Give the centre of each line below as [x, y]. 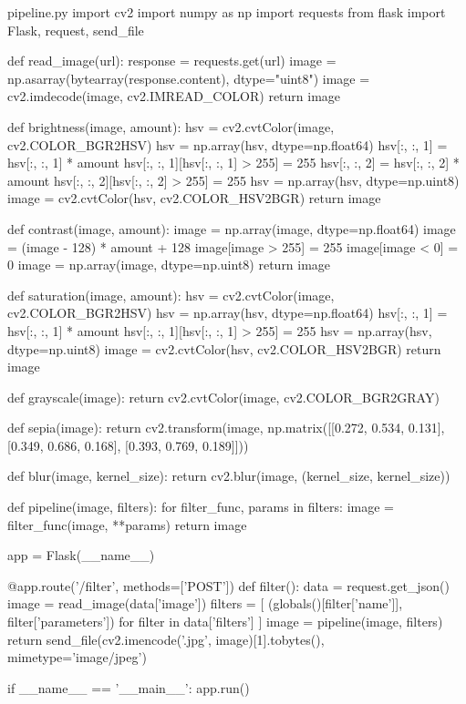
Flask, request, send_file [76, 30]
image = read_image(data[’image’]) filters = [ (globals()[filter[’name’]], [205, 603]
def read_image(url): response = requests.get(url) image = [172, 61]
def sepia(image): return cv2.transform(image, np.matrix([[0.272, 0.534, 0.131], [226, 428]
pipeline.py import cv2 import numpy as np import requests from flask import [227, 12]
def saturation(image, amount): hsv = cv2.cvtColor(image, [171, 295]
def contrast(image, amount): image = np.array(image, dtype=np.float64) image [232, 228]
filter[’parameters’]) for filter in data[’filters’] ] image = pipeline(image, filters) [225, 622]
